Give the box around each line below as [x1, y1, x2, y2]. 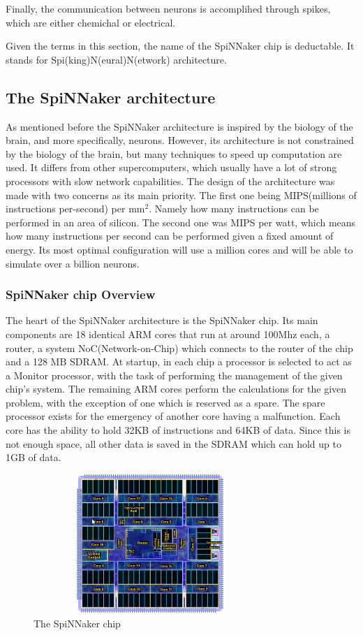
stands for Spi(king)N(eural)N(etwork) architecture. [6, 52, 227, 66]
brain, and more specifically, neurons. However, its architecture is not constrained [6, 133, 354, 147]
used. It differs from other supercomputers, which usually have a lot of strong [6, 160, 337, 175]
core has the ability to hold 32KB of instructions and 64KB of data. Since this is [6, 423, 350, 437]
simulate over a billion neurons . [6, 256, 140, 270]
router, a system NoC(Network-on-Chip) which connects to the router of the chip [6, 340, 353, 355]
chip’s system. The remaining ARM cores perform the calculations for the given [6, 381, 347, 396]
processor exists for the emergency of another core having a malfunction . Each [6, 409, 341, 423]
